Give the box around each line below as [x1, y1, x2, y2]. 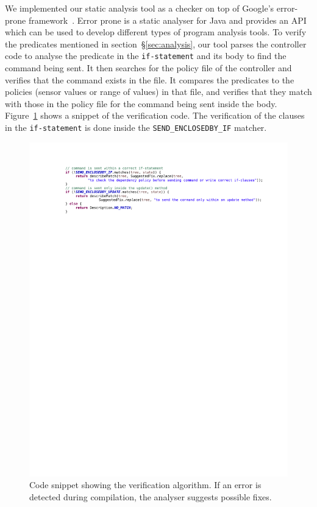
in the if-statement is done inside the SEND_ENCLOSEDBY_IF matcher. [5, 121, 267, 133]
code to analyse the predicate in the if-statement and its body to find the [5, 49, 287, 62]
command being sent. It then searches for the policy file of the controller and [5, 61, 292, 74]
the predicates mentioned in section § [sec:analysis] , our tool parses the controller [5, 37, 307, 50]
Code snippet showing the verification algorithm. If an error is [29, 478, 262, 491]
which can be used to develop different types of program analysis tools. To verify [5, 26, 307, 38]
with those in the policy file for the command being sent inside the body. [5, 97, 277, 110]
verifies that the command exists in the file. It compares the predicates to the [5, 73, 294, 86]
